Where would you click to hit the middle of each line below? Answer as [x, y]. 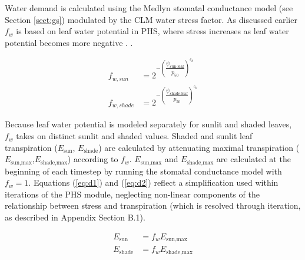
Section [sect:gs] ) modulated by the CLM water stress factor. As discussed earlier [151, 19]
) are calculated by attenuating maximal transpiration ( [199, 147]
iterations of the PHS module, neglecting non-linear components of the [132, 194]
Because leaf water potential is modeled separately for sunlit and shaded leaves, [148, 124]
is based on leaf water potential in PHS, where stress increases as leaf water [152, 31]
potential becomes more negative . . [69, 42]
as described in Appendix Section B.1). [75, 217]
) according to [93, 159]
